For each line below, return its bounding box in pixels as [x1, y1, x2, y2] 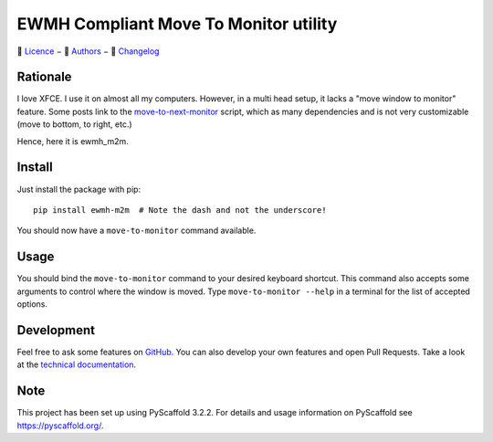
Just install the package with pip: [16, 184, 142, 195]
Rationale [16, 69, 72, 85]
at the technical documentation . [16, 359, 137, 370]
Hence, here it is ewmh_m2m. [16, 135, 130, 146]
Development [16, 322, 96, 338]
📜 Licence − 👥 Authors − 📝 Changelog [16, 46, 160, 57]
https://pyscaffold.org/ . [16, 420, 104, 431]
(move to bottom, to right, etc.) [16, 119, 132, 130]
